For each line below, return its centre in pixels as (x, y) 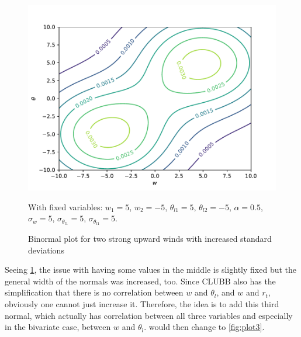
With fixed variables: (65, 206)
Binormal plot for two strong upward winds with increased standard (150, 239)
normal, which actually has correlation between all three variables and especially (149, 315)
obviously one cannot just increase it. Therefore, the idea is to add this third (142, 304)
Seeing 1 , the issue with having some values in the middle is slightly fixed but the (151, 270)
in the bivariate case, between (58, 327)
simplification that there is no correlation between (94, 292)
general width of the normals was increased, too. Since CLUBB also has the (140, 281)
